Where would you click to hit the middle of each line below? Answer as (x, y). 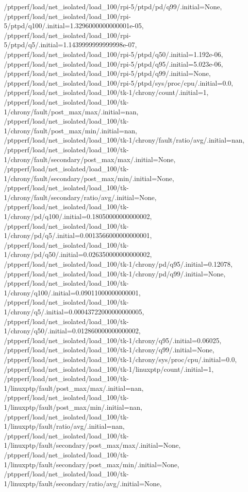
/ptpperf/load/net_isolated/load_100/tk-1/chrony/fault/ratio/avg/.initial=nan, (124, 140)
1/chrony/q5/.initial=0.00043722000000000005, (74, 311)
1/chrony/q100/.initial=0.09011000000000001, (72, 292)
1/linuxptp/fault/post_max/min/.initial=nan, (73, 407)
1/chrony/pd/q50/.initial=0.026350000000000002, (78, 254)
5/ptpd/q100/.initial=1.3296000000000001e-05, (74, 26)
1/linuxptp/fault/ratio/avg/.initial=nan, (64, 426)
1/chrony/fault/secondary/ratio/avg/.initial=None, (80, 197)
